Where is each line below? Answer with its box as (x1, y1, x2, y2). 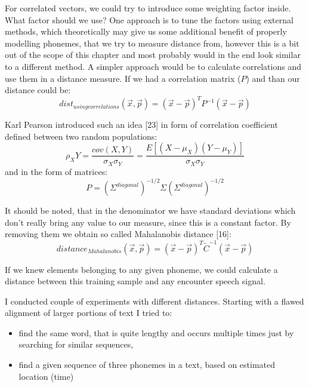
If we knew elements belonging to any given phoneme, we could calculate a (5, 263, 278, 275)
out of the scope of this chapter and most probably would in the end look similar (5, 48, 301, 61)
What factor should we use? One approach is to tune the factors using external (5, 13, 293, 26)
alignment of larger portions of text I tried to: (5, 306, 172, 319)
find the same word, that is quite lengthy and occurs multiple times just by (18, 326, 294, 339)
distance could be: (5, 84, 71, 96)
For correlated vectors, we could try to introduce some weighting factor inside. (5, 2, 291, 14)
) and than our (246, 72, 300, 84)
